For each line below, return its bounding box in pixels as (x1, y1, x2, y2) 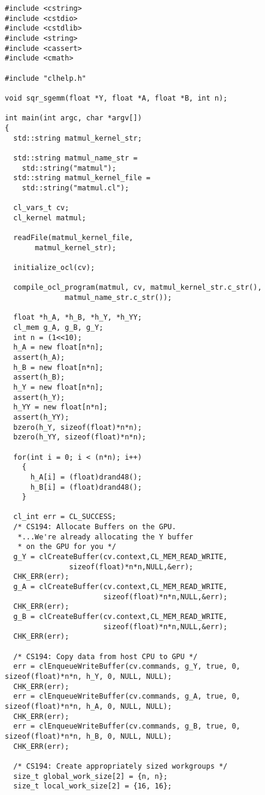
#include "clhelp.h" (5, 74, 87, 83)
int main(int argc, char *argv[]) (5, 114, 142, 123)
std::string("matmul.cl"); (22, 183, 129, 192)
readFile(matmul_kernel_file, (13, 233, 133, 242)
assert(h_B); (13, 373, 65, 382)
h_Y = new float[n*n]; (13, 383, 103, 392)
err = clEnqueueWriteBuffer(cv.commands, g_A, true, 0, (13, 692, 240, 701)
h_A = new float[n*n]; (13, 343, 103, 352)
